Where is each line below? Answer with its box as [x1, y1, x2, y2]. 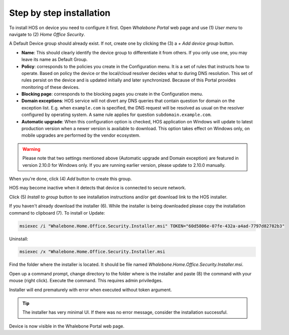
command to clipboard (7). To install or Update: [9, 210, 106, 216]
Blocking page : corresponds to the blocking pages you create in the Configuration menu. [21, 91, 203, 97]
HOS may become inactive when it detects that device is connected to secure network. [9, 185, 186, 191]
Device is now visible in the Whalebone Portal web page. [9, 323, 125, 329]
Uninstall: [9, 236, 29, 242]
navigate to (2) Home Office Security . [9, 31, 85, 37]
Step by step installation [9, 7, 110, 18]
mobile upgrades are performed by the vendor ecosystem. [21, 132, 141, 138]
